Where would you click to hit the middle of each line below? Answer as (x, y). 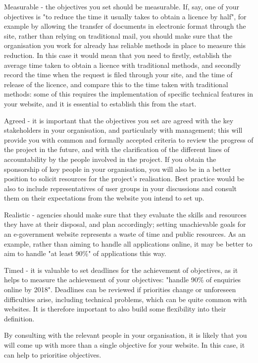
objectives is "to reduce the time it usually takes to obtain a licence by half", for (125, 16)
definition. (19, 318)
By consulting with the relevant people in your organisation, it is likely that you (126, 335)
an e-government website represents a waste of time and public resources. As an (125, 234)
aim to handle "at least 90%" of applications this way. (85, 253)
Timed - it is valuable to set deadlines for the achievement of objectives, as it (121, 270)
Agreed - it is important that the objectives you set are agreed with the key (119, 120)
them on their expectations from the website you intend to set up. (104, 198)
